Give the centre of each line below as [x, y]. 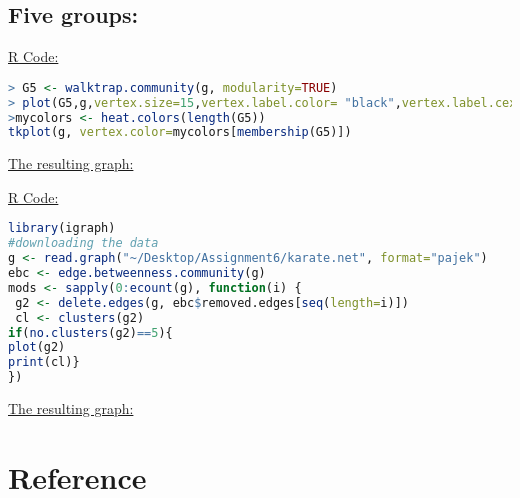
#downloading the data [83, 243]
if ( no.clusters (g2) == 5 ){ [90, 332]
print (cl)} [44, 362]
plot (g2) [37, 347]
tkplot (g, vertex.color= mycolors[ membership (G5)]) [180, 132]
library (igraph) [62, 228]
